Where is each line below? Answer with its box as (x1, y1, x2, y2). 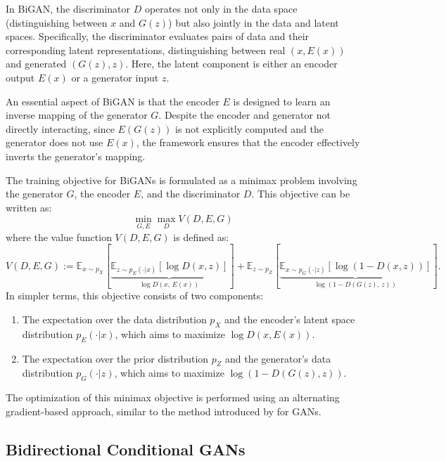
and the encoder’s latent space (224, 311, 355, 326)
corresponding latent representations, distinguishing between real (6, 42, 286, 57)
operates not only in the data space (144, 1, 298, 15)
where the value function (6, 229, 112, 244)
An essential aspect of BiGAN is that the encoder (6, 93, 219, 108)
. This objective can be (251, 186, 350, 201)
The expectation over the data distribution (22, 311, 207, 326)
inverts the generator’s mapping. (6, 148, 146, 163)
